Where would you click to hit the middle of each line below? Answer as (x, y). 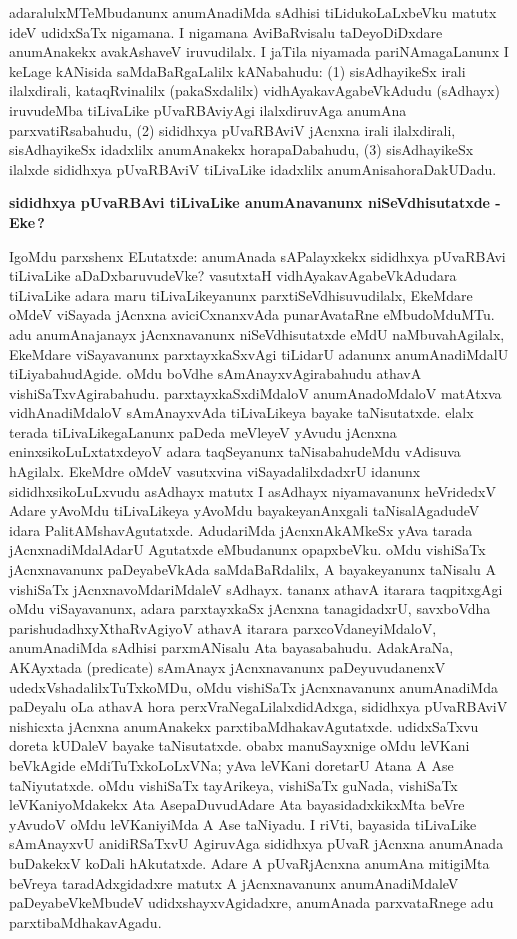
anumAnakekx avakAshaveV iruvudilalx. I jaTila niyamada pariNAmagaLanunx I (259, 51)
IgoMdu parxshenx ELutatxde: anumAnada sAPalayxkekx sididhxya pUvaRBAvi (257, 255)
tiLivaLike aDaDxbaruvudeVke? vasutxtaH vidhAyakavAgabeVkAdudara (233, 275)
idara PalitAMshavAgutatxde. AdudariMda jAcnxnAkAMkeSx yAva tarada (241, 529)
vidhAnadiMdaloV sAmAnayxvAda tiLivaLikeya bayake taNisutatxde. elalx (241, 412)
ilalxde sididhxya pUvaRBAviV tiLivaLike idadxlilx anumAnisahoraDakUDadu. (253, 168)
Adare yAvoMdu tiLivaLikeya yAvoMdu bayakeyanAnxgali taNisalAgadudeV (244, 510)
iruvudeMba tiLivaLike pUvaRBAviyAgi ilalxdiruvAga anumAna (208, 109)
